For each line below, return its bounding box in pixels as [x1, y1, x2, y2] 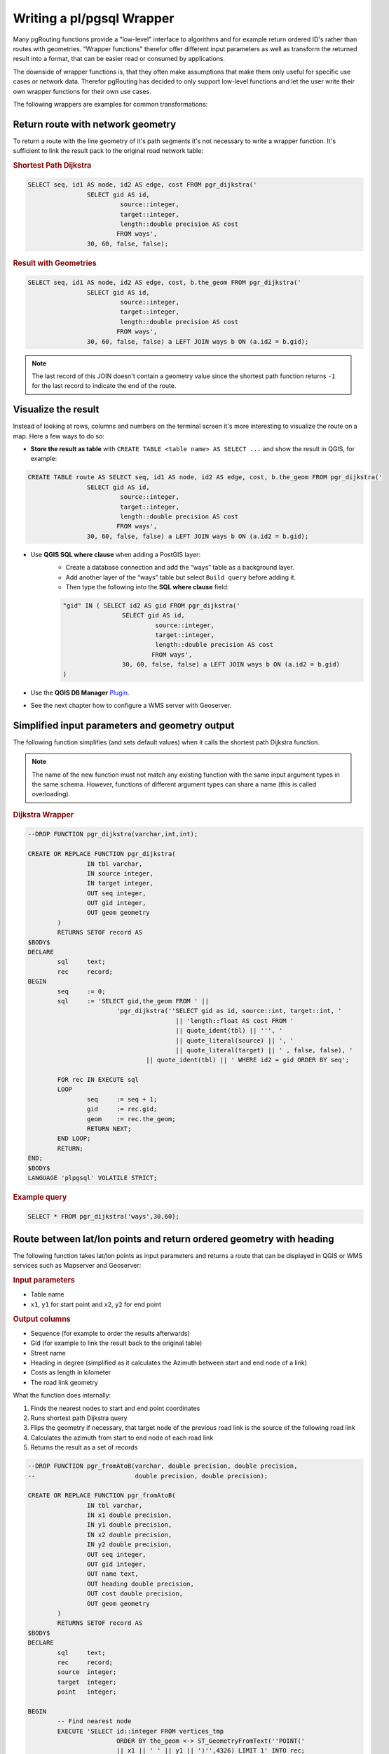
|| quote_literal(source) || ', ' [175, 1036, 294, 1045]
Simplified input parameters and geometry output [13, 719, 235, 731]
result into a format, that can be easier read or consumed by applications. [13, 55, 226, 63]
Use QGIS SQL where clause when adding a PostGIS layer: [30, 550, 201, 558]
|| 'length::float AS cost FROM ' [175, 1017, 294, 1024]
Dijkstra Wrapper [13, 810, 74, 819]
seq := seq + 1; [86, 1095, 158, 1103]
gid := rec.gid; [86, 1105, 158, 1113]
